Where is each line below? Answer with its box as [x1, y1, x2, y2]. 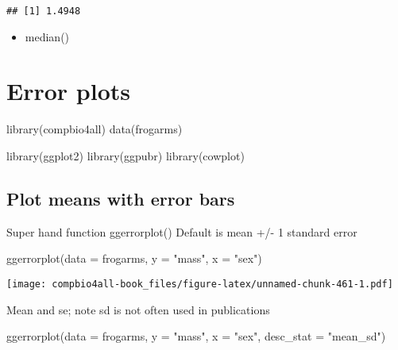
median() [25, 28, 70, 44]
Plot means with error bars [6, 186, 235, 210]
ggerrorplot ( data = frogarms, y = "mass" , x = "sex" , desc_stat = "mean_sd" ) [6, 328, 386, 344]
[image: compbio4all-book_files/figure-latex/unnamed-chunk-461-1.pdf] [6, 278, 393, 290]
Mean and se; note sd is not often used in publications [6, 301, 270, 317]
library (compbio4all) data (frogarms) [6, 121, 183, 137]
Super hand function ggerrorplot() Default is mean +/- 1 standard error [6, 223, 357, 240]
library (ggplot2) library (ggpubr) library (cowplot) [6, 147, 245, 163]
